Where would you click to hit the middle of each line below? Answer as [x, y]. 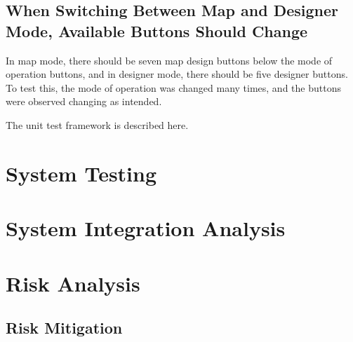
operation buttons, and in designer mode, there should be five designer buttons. [177, 74]
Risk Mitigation [64, 328]
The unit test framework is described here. [97, 124]
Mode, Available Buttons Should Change [157, 30]
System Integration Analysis [146, 228]
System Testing [81, 173]
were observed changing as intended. [84, 101]
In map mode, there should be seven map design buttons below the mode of [169, 60]
